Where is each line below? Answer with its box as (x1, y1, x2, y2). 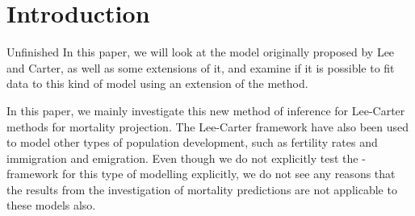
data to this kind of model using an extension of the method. (6, 75, 308, 92)
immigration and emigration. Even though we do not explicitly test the (6, 149, 358, 166)
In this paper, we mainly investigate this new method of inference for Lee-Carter (6, 102, 405, 118)
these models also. (6, 197, 96, 214)
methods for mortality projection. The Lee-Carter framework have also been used (6, 118, 409, 135)
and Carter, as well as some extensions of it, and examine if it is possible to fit (6, 59, 395, 76)
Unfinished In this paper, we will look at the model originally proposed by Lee (6, 44, 395, 60)
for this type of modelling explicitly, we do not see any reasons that (61, 165, 396, 182)
